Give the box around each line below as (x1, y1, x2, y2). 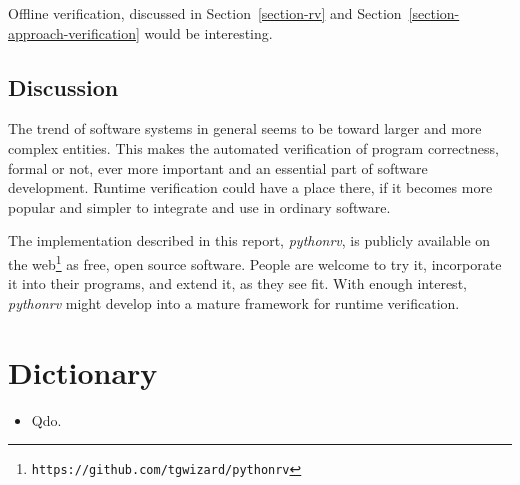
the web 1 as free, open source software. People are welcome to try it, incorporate (8, 250, 502, 274)
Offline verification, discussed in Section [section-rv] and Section (8, 3, 402, 23)
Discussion (8, 71, 119, 102)
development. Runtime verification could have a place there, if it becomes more (8, 177, 493, 198)
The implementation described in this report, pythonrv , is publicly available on (8, 230, 491, 251)
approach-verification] (8, 22, 140, 43)
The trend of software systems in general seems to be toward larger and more (8, 118, 482, 139)
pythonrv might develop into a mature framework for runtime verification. (8, 292, 460, 313)
